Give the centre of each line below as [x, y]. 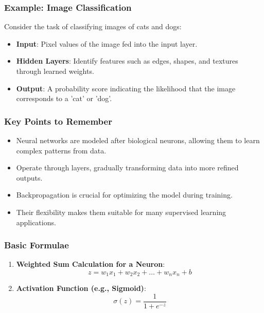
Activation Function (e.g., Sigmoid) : [81, 288]
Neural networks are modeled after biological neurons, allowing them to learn [138, 140]
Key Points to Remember [58, 121]
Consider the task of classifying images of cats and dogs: [93, 26]
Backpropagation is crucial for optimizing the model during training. [124, 195]
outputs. [29, 177]
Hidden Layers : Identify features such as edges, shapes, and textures [127, 61]
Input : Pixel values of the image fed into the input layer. [107, 43]
